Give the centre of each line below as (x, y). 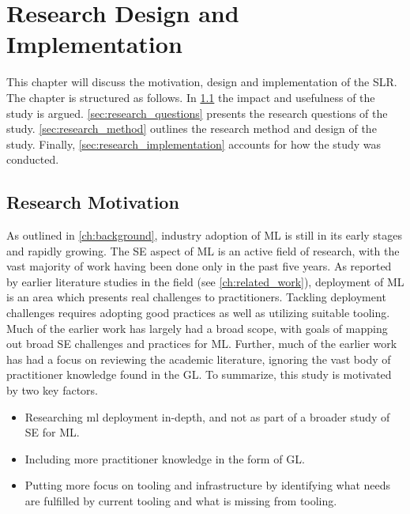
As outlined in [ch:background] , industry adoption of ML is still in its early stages (205, 235)
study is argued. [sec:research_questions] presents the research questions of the (197, 113)
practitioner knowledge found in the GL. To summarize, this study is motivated (199, 374)
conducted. (33, 159)
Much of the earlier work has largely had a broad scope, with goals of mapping (197, 328)
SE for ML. (52, 432)
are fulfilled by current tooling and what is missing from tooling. (181, 500)
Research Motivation (93, 202)
